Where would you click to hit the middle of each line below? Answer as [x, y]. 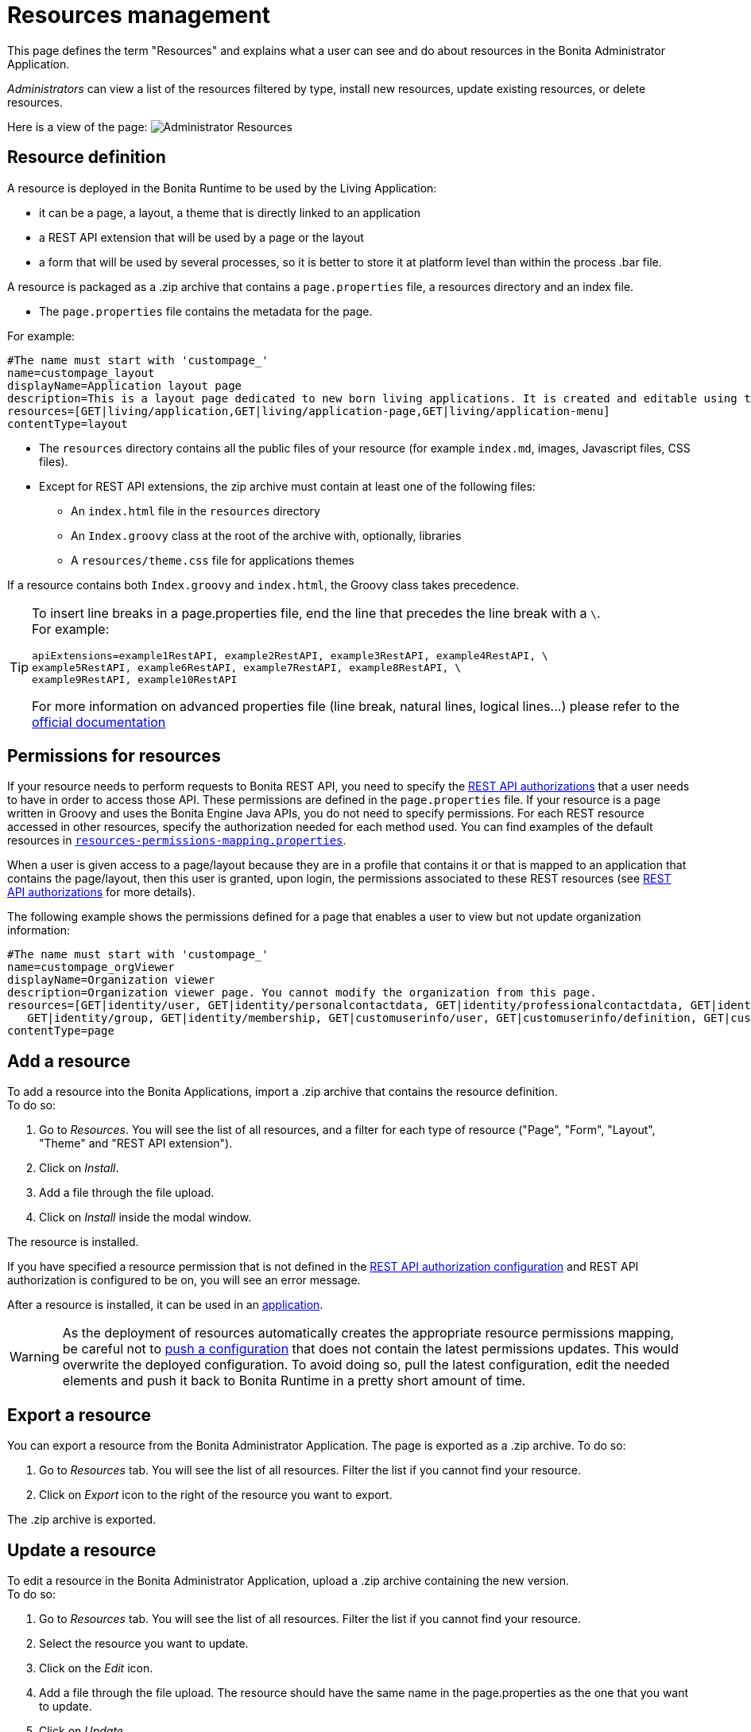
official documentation [99, 722]
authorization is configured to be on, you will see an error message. [184, 1280]
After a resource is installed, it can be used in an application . [165, 1305]
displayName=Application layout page [125, 385]
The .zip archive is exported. [82, 1520]
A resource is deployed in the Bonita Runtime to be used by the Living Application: [222, 188]
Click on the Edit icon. [96, 1668]
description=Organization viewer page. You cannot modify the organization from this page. [302, 993]
